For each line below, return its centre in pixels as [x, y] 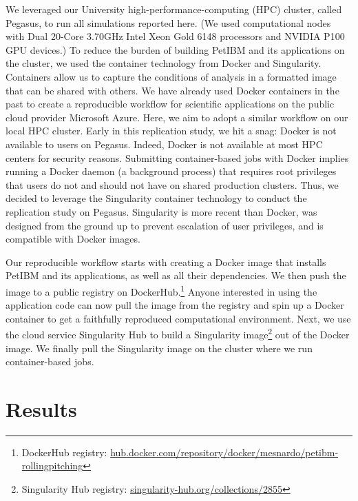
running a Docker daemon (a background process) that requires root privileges [171, 171]
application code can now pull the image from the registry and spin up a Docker [175, 305]
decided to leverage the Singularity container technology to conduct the [156, 198]
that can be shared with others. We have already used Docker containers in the [172, 90]
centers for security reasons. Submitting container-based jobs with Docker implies [177, 157]
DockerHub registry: [64, 452]
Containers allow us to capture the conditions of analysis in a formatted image [171, 76]
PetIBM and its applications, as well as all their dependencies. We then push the [176, 275]
